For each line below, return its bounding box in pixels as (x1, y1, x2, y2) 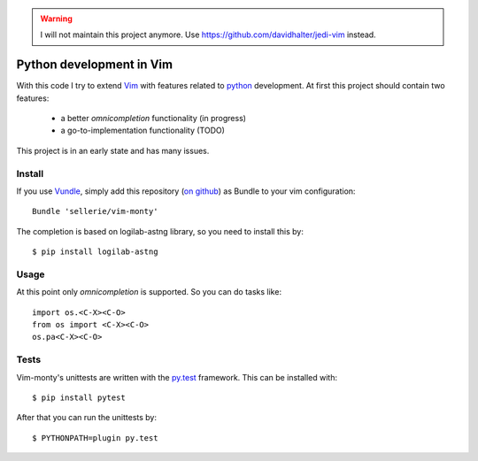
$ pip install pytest (32, 393, 126, 403)
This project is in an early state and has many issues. (16, 145, 210, 156)
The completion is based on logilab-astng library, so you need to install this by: (16, 226, 305, 236)
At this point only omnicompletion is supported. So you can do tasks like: (16, 287, 282, 297)
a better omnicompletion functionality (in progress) (60, 113, 247, 124)
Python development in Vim (16, 58, 173, 73)
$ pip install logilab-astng (32, 247, 158, 257)
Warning (40, 13, 73, 24)
